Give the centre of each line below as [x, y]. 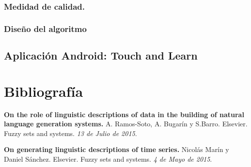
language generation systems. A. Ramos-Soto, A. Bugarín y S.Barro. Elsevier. [126, 124]
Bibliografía [44, 91]
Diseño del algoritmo [45, 28]
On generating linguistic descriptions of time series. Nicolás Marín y [117, 149]
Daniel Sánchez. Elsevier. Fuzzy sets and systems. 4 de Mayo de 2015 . [108, 159]
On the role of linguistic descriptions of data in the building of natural [124, 114]
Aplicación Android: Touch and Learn [101, 55]
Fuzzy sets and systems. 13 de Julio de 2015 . [71, 133]
